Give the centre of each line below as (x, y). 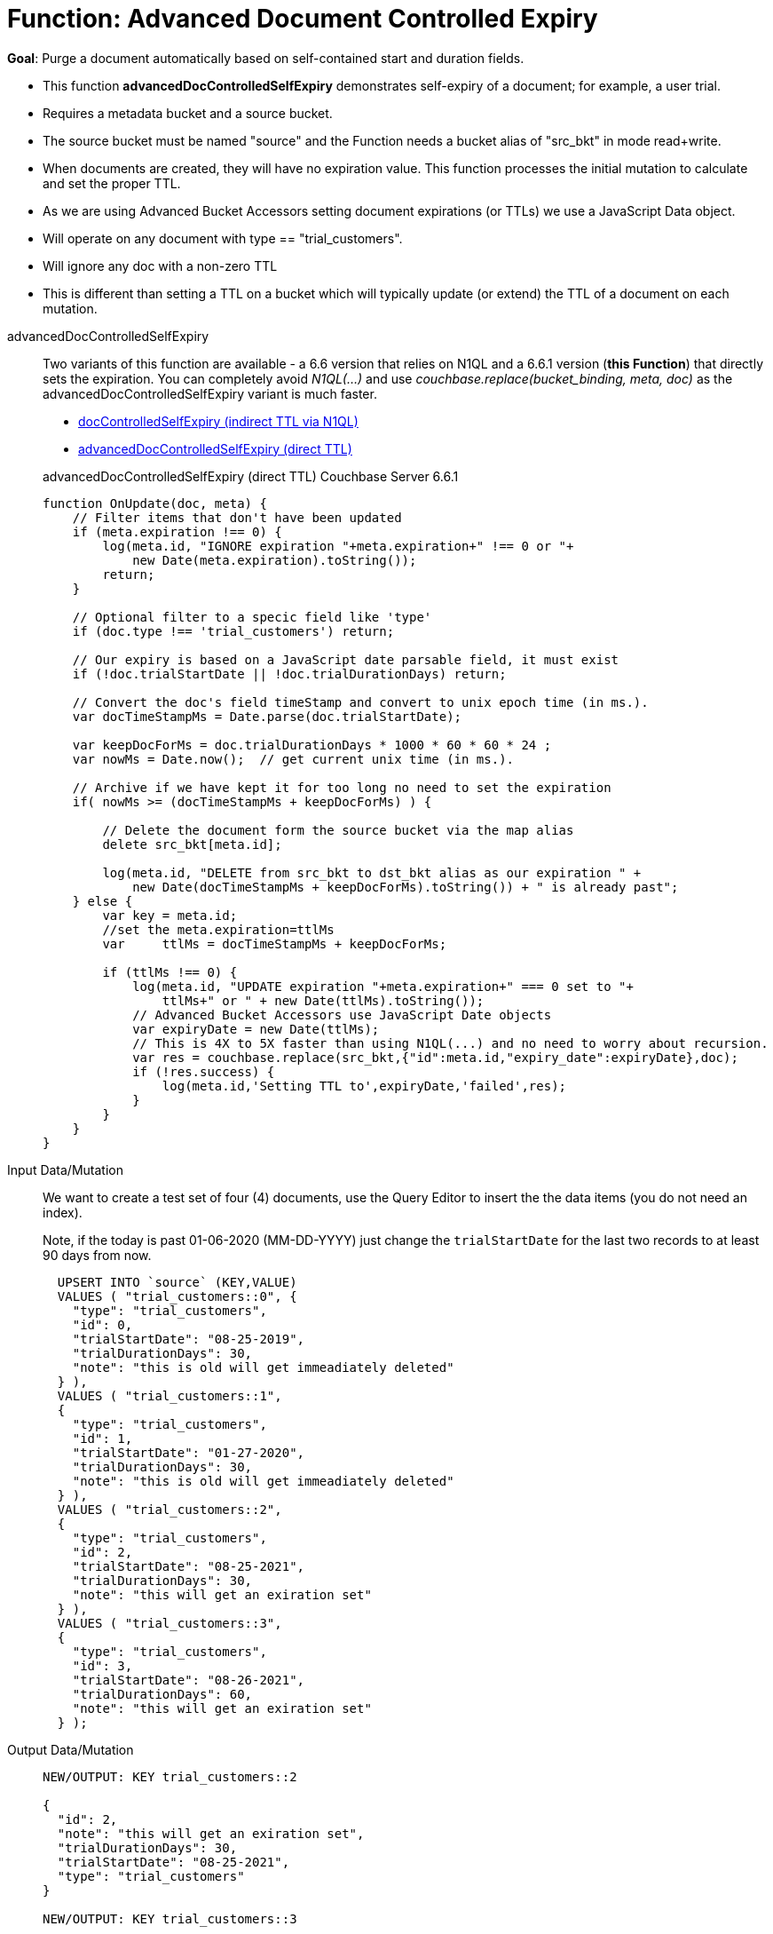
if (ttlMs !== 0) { (170, 972)
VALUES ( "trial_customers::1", (170, 1395)
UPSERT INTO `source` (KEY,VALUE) (177, 1282)
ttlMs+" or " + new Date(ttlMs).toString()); (323, 1000)
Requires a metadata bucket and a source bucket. (188, 113)
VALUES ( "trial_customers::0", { (177, 1296)
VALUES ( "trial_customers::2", (170, 1509)
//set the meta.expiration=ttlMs (218, 929)
